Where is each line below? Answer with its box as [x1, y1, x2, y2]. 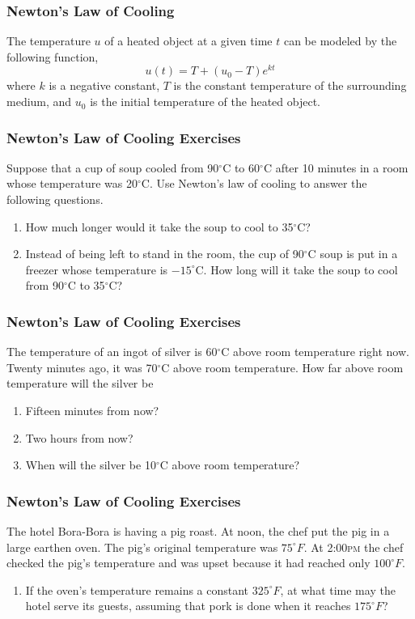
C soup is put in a [307, 245, 398, 262]
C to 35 [67, 277, 105, 294]
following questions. [6, 191, 104, 208]
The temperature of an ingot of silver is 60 [6, 343, 218, 360]
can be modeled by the [283, 32, 397, 49]
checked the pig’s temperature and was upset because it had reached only [6, 554, 371, 571]
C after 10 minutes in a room [263, 159, 409, 176]
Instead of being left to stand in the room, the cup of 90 [25, 245, 304, 262]
